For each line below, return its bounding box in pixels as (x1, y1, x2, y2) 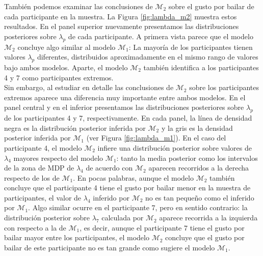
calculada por (101, 212, 144, 223)
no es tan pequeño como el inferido (145, 192, 254, 203)
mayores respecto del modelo (13, 152, 103, 163)
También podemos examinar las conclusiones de (4, 1, 153, 11)
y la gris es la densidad (161, 122, 233, 133)
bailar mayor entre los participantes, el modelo (4, 232, 149, 243)
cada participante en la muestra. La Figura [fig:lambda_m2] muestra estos (4, 11, 237, 21)
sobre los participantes (189, 82, 259, 93)
